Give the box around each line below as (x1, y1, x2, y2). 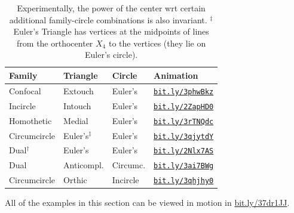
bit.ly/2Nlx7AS (154, 147, 214, 156)
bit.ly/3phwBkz (154, 87, 214, 96)
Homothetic (9, 114, 52, 126)
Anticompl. (63, 159, 104, 171)
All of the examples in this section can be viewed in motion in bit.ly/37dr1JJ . (5, 196, 290, 209)
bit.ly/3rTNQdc (154, 117, 214, 126)
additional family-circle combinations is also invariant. (9, 13, 207, 26)
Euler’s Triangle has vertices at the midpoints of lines (13, 25, 209, 38)
